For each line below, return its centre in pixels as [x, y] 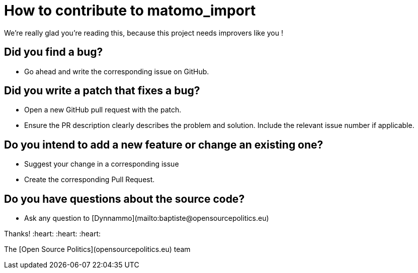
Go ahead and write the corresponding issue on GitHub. [117, 71]
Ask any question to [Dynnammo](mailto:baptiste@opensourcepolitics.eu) [147, 218]
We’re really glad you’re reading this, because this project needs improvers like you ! [144, 33]
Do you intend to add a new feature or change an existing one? [164, 145]
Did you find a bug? [54, 52]
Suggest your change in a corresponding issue [102, 164]
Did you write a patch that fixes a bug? [102, 91]
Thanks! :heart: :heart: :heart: [53, 234]
